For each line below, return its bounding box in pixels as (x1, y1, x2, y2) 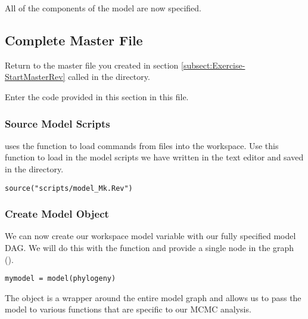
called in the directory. (68, 70, 150, 83)
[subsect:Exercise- (181, 58, 245, 71)
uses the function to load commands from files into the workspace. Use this (5, 139, 279, 151)
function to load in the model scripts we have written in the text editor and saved (5, 151, 304, 163)
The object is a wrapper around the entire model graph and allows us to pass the (5, 291, 301, 303)
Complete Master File (5, 30, 143, 49)
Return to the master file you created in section (5, 58, 179, 71)
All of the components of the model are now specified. (5, 2, 201, 14)
